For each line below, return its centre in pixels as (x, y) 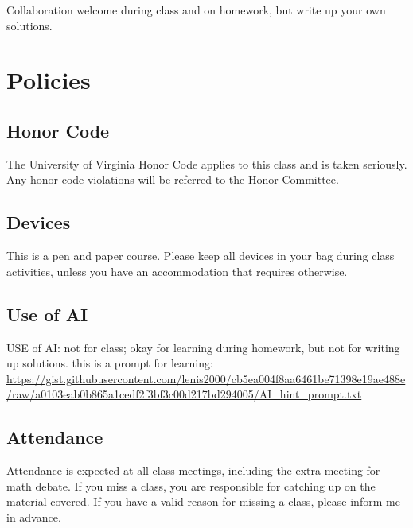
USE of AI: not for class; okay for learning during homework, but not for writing (203, 347)
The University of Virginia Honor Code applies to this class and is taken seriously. (207, 163)
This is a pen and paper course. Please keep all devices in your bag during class (201, 256)
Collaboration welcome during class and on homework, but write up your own (196, 10)
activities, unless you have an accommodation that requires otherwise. (177, 271)
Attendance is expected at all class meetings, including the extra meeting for (193, 470)
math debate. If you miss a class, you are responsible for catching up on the (191, 485)
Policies (49, 80)
